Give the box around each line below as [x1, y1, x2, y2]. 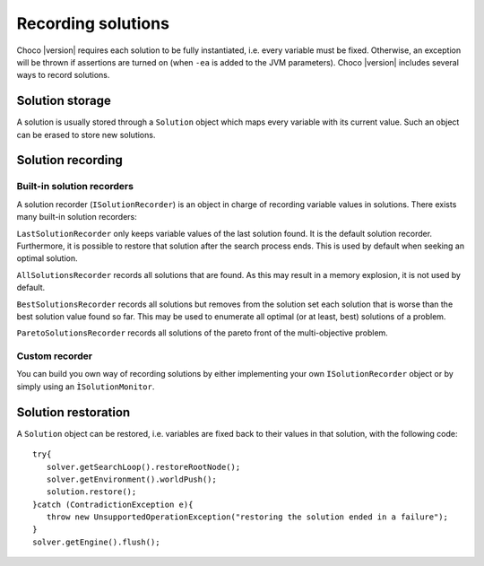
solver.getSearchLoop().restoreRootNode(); [46, 462, 241, 472]
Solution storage [16, 93, 112, 109]
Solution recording [16, 152, 123, 168]
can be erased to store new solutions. [16, 129, 156, 140]
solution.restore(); [46, 487, 137, 497]
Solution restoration [16, 405, 131, 420]
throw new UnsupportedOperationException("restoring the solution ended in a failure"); [46, 512, 448, 522]
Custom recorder [16, 350, 93, 362]
